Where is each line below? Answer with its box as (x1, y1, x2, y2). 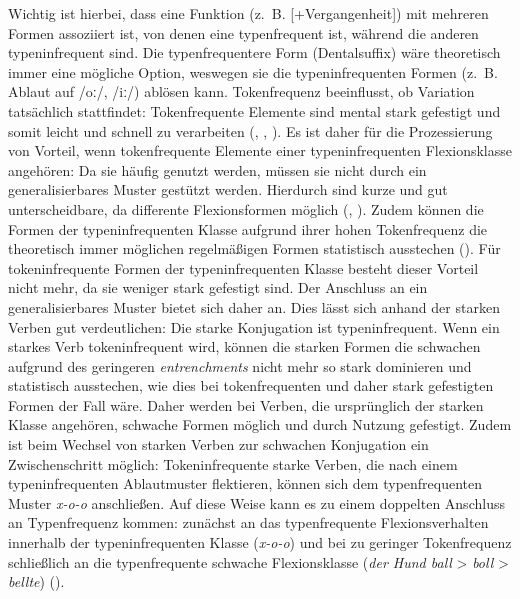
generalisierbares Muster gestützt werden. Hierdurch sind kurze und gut (8, 179, 448, 200)
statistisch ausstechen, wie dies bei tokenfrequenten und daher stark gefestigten (8, 375, 494, 396)
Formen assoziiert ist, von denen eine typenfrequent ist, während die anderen (8, 22, 479, 43)
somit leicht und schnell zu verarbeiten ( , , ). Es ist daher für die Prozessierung (8, 120, 493, 141)
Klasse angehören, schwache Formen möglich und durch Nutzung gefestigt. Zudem (8, 414, 512, 435)
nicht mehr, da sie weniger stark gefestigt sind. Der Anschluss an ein (8, 277, 428, 298)
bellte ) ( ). (8, 571, 65, 592)
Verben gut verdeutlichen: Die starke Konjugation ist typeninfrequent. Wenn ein (8, 316, 500, 337)
